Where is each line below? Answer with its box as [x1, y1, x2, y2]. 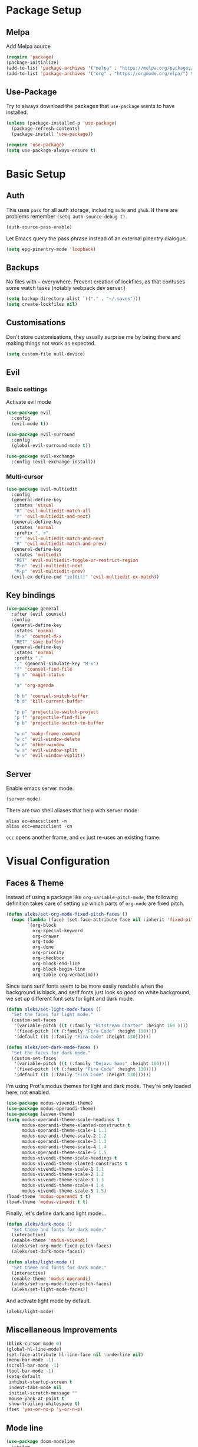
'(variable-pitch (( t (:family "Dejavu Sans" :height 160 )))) [14, 1061, 170, 1067]
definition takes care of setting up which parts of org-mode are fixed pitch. [6, 900, 184, 907]
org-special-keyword [32, 927, 83, 933]
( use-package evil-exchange [6, 453, 75, 459]
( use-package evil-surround [6, 432, 75, 437]
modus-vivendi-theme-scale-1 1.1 [21, 1166, 104, 1172]
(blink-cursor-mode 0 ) [6, 1341, 62, 1347]
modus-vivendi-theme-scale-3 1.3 [21, 1177, 104, 1183]
